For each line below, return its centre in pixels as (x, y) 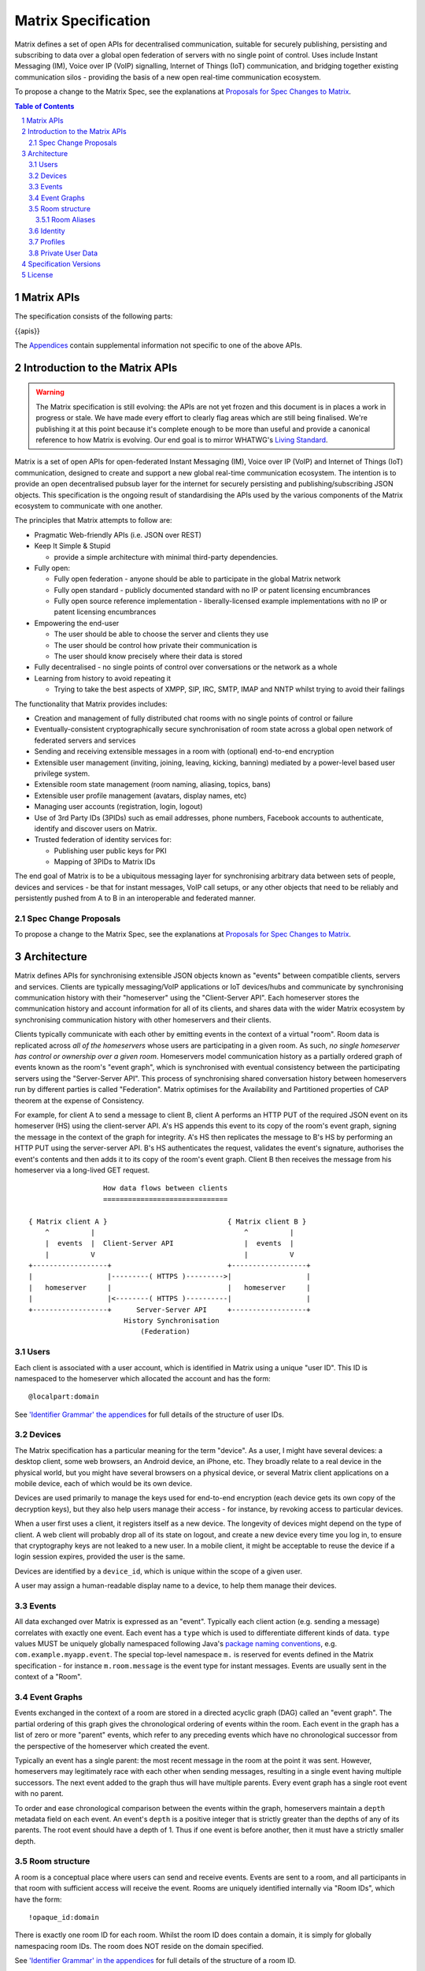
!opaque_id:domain (64, 1917)
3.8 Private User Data (63, 253)
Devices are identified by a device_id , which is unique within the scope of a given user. (159, 1571)
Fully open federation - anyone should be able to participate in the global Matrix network (198, 579)
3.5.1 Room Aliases (66, 220)
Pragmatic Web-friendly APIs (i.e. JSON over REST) (118, 535)
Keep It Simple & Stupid (72, 546)
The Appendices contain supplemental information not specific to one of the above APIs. (159, 345)
